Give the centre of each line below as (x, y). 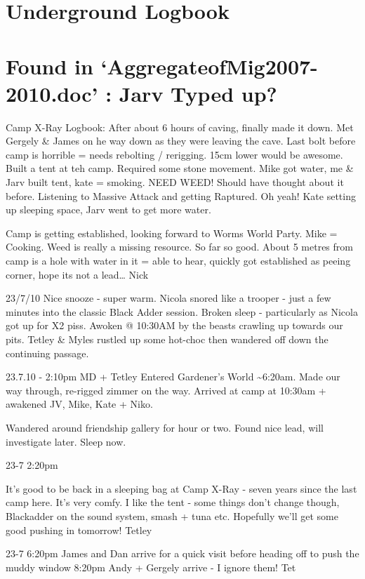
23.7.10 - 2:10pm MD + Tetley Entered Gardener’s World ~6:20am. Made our (173, 377)
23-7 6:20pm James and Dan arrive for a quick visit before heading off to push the (182, 553)
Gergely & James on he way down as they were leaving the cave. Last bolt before (181, 141)
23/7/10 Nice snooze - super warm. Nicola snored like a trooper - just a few (168, 298)
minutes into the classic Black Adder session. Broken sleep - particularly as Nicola (182, 311)
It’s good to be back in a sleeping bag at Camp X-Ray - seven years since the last (181, 488)
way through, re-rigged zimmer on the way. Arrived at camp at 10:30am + (166, 390)
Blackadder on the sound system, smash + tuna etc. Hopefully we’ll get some (172, 515)
